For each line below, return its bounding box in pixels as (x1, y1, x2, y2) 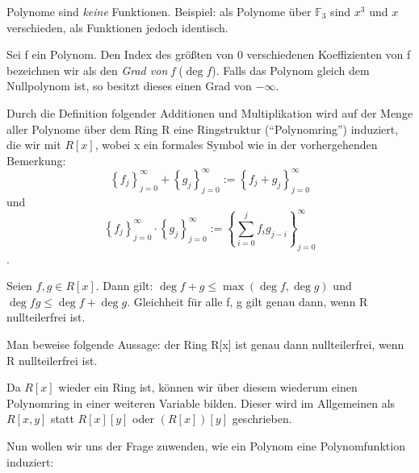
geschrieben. (232, 410, 292, 427)
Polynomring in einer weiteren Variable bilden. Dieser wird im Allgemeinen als (6, 394, 396, 411)
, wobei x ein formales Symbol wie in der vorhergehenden (94, 136, 378, 153)
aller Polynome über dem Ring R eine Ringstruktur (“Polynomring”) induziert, (6, 120, 399, 137)
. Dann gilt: (95, 277, 153, 294)
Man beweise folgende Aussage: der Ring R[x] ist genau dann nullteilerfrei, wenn (6, 336, 404, 352)
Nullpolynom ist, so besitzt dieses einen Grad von (6, 77, 252, 94)
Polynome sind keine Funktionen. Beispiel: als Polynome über (6, 3, 312, 19)
